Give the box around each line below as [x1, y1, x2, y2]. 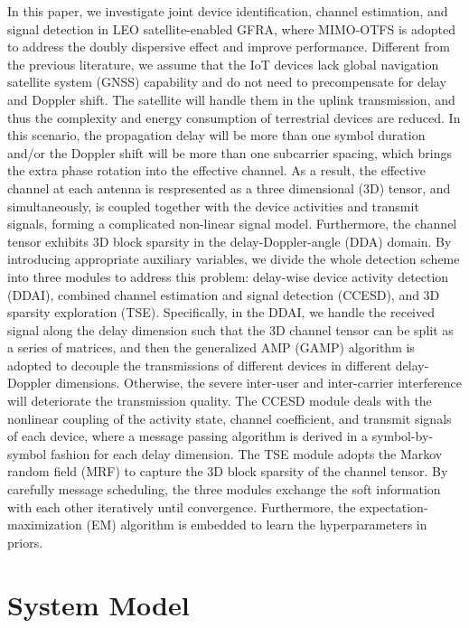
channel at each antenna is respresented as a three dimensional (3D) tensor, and [7, 178, 451, 197]
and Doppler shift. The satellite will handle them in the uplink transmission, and [7, 89, 455, 108]
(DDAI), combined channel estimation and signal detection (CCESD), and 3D [7, 285, 440, 304]
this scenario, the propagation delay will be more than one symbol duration [7, 126, 426, 145]
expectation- [360, 497, 428, 516]
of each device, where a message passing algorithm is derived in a [7, 426, 369, 445]
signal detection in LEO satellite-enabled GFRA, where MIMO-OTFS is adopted [7, 19, 456, 38]
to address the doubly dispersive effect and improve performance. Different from [7, 37, 450, 56]
